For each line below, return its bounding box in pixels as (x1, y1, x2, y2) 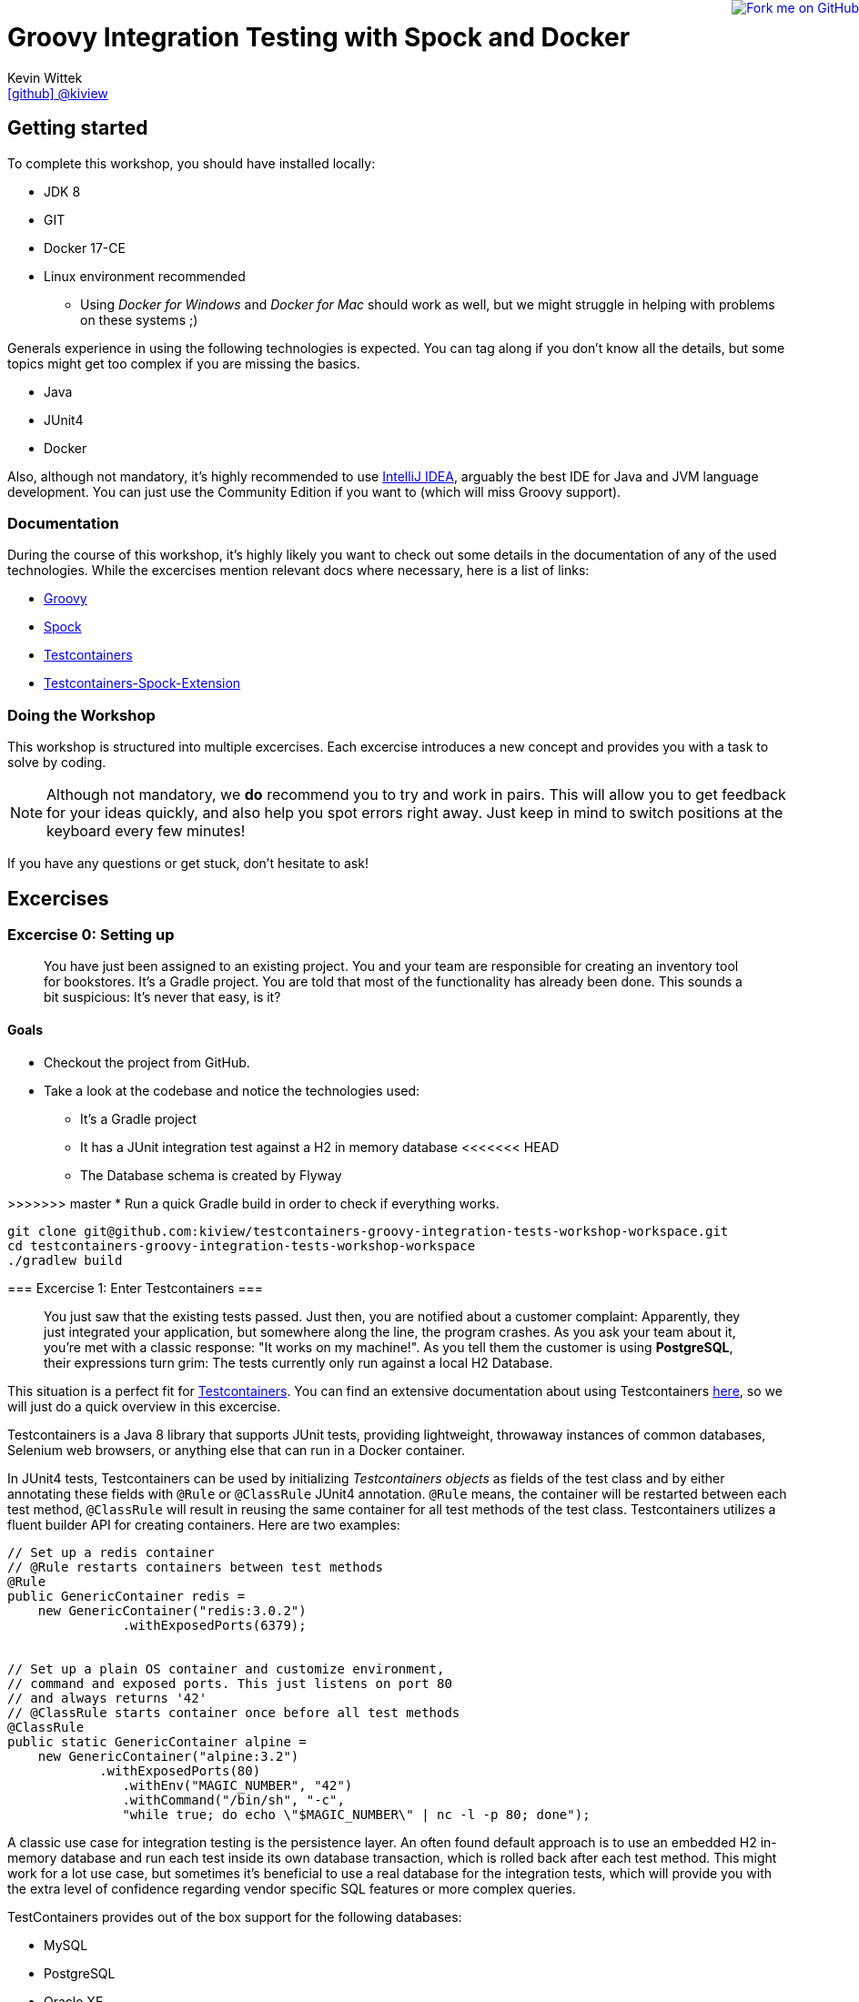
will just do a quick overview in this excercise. (7, 1398, 281, 1414)
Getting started (7, 116, 148, 140)
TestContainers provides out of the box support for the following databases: (7, 1908, 462, 1925)
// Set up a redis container (7, 1544, 215, 1560)
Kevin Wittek (7, 69, 83, 86)
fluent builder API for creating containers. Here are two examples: (7, 1516, 400, 1532)
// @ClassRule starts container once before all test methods (7, 1704, 460, 1720)
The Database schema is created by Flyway (80, 1167, 342, 1183)
